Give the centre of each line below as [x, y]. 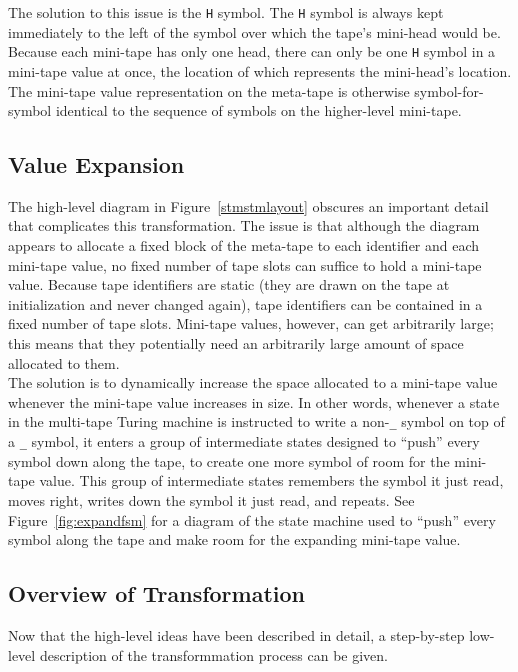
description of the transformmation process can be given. [214, 654]
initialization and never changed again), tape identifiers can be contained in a [245, 303]
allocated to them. [64, 362]
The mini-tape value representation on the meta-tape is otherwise [209, 90]
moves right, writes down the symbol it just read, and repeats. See [211, 499]
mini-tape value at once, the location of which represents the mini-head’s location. [260, 70]
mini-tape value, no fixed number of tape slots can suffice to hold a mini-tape [245, 264]
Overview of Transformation [157, 593]
